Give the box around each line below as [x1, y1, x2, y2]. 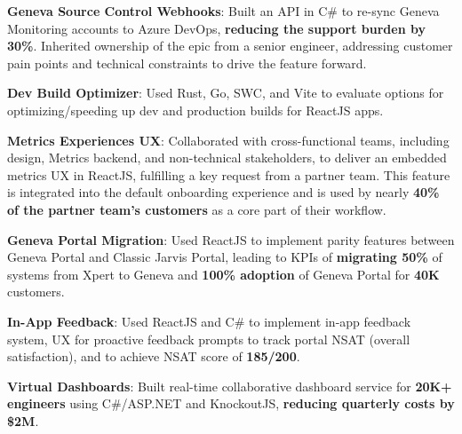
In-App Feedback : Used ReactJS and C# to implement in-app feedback [7, 312, 411, 330]
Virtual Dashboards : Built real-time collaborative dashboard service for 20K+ [7, 376, 452, 395]
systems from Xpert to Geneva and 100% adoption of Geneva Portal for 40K [7, 264, 440, 283]
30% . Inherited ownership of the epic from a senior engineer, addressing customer [7, 36, 453, 55]
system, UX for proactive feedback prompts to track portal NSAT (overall [7, 329, 410, 348]
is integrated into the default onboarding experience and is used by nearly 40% [7, 183, 440, 201]
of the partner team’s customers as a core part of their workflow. [7, 200, 386, 218]
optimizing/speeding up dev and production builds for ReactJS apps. [7, 100, 384, 119]
